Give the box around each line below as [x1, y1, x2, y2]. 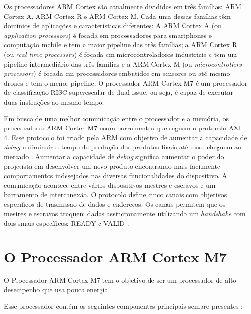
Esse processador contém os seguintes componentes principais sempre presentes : [4, 300, 243, 311]
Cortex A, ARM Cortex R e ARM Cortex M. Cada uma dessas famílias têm [4, 11, 231, 21]
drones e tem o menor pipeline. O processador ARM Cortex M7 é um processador [4, 77, 248, 88]
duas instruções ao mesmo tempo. [4, 96, 104, 107]
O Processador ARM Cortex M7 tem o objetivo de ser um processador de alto [4, 275, 236, 285]
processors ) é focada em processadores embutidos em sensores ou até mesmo [4, 68, 230, 78]
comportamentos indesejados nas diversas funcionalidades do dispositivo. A [4, 170, 227, 181]
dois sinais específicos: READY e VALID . [4, 218, 129, 228]
